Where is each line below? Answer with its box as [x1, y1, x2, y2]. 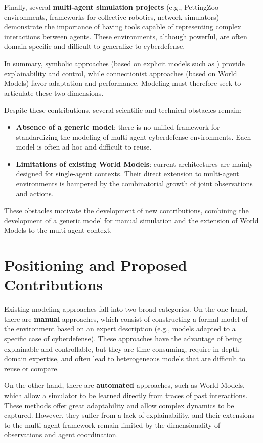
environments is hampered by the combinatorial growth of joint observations [16, 178, 253, 188]
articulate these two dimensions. [4, 87, 104, 98]
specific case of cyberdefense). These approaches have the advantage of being [4, 333, 242, 343]
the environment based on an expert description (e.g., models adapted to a [4, 323, 236, 334]
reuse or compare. [4, 363, 59, 373]
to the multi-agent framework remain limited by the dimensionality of [4, 419, 221, 430]
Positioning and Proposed [4, 255, 187, 275]
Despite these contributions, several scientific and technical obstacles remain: [4, 105, 242, 115]
